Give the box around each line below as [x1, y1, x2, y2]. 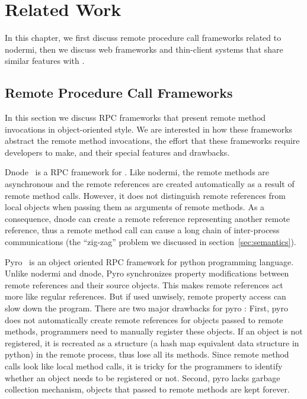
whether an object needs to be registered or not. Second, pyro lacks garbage [5, 371, 280, 384]
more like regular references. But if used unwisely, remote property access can [5, 290, 286, 303]
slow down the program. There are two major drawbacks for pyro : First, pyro [5, 302, 288, 314]
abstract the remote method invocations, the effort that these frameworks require [5, 134, 300, 147]
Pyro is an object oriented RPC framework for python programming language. [5, 255, 294, 268]
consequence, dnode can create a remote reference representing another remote [5, 212, 290, 224]
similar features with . [5, 54, 85, 67]
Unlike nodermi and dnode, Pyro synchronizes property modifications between [5, 267, 289, 279]
